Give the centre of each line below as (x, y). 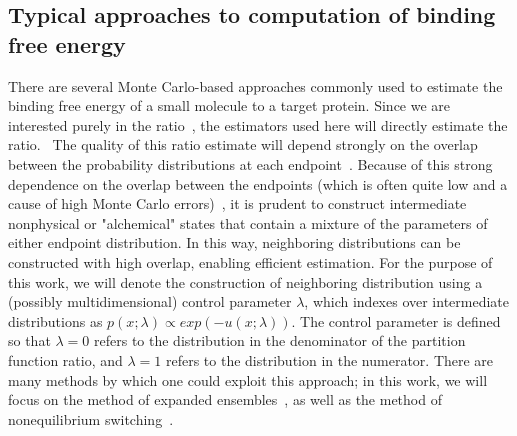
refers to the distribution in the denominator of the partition (280, 340)
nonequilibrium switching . (91, 418)
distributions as (55, 320)
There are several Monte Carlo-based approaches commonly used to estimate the (255, 85)
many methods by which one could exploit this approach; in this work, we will (248, 379)
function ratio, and (65, 359)
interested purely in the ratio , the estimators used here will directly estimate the (258, 124)
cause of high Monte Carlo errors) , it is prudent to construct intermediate (237, 203)
